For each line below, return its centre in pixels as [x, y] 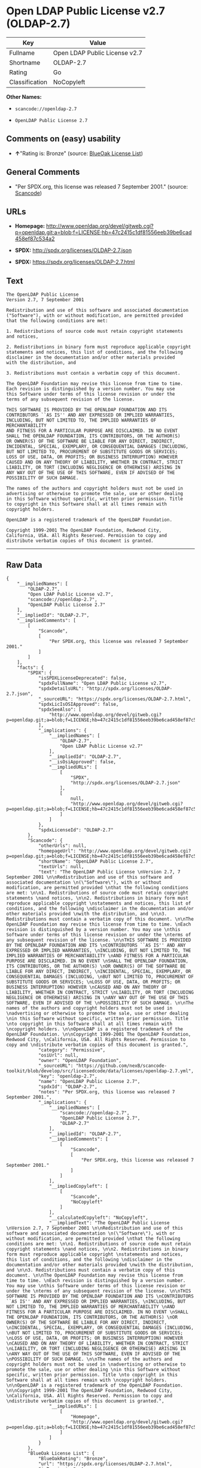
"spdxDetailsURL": [61, 688]
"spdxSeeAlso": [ [60, 709]
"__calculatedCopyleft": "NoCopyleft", [98, 1218]
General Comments [43, 172]
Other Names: [24, 96]
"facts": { [31, 668]
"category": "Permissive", [72, 1050]
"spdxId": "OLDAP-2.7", [68, 1087]
